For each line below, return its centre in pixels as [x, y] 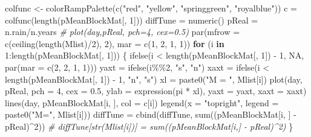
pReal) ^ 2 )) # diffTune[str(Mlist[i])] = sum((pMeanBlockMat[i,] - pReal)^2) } [149, 126]
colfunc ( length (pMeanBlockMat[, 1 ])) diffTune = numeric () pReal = [132, 20]
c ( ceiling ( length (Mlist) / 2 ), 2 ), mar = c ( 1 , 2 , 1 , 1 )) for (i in [115, 43]
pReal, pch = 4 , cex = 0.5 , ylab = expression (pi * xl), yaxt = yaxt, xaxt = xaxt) [156, 91]
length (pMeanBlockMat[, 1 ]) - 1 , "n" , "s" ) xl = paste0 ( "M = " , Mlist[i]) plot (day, [154, 79]
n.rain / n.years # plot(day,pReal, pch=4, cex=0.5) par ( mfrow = [123, 32]
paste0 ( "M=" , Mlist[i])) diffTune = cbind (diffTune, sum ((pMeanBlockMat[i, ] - [151, 114]
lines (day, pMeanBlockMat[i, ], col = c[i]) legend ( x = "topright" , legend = [142, 102]
